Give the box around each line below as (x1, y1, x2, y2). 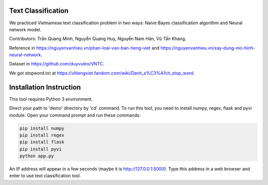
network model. (9, 26, 42, 32)
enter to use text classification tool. (9, 173, 81, 179)
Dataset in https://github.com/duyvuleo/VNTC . (9, 61, 105, 67)
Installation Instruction (9, 83, 81, 91)
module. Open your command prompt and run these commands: (9, 112, 141, 118)
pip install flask (19, 139, 65, 145)
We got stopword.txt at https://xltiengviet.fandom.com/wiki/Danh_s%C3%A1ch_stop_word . (9, 70, 195, 76)
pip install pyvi (19, 146, 62, 152)
